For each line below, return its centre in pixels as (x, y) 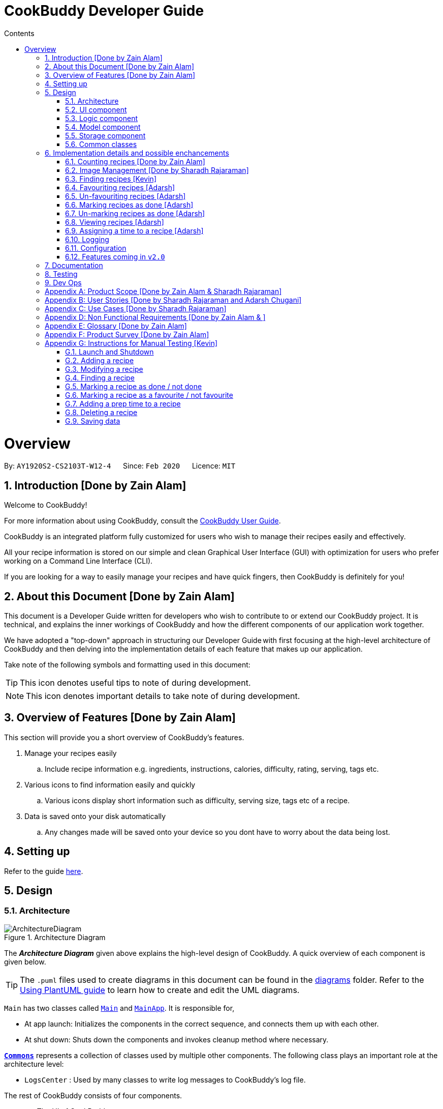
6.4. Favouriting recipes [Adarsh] (120, 187)
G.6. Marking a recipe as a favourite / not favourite (149, 395)
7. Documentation (74, 265)
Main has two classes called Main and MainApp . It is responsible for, (119, 1008)
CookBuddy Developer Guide (104, 11)
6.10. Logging (87, 239)
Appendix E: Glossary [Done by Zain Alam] (116, 326)
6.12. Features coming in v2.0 (115, 256)
